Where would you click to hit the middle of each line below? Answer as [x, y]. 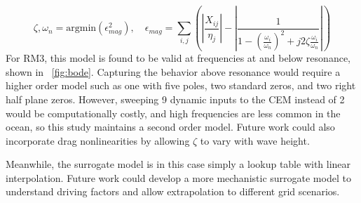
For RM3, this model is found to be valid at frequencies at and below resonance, [178, 58]
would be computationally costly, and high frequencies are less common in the [173, 113]
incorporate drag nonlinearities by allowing [98, 140]
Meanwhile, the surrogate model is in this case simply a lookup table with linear [178, 164]
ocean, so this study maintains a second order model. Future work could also [170, 127]
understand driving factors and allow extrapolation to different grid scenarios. [173, 191]
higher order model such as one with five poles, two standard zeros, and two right [181, 85]
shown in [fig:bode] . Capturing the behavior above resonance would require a [173, 71]
